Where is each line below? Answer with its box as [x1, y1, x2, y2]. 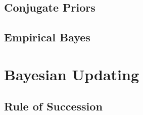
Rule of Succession [4, 98, 103, 114]
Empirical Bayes [4, 29, 90, 45]
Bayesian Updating [4, 64, 139, 84]
